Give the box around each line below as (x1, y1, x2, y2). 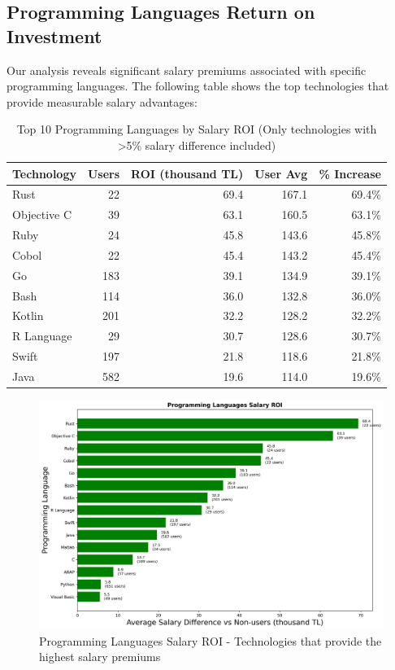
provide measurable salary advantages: (7, 93, 197, 110)
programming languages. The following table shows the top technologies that (7, 77, 389, 94)
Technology (12, 164, 76, 182)
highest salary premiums (39, 648, 161, 665)
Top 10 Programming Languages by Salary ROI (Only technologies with (16, 120, 377, 138)
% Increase (319, 164, 381, 182)
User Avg (254, 164, 308, 182)
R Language (12, 327, 72, 344)
